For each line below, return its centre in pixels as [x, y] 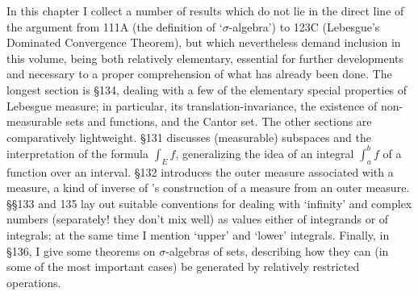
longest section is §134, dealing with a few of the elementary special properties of [207, 89]
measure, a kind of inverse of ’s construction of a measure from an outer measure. [208, 188]
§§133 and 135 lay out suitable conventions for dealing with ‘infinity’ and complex [209, 203]
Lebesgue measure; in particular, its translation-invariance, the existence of [192, 105]
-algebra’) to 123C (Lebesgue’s [304, 26]
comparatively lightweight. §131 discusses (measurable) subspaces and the [189, 137]
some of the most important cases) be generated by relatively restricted [183, 267]
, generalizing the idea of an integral [265, 153]
